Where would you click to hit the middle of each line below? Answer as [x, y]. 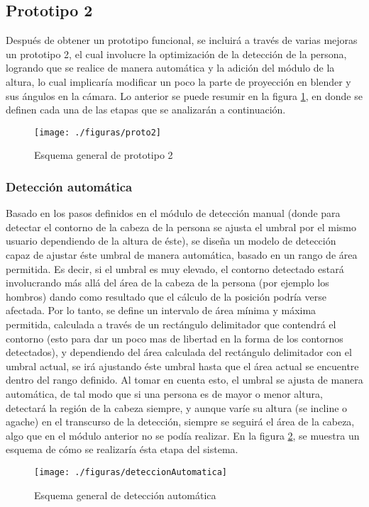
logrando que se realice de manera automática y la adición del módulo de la [170, 68]
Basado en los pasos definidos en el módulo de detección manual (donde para [173, 213]
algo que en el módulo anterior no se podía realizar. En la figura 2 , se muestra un [183, 435]
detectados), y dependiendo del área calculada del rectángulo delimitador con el [179, 352]
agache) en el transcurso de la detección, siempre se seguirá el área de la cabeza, [180, 422]
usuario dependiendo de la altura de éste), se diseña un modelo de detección [171, 241]
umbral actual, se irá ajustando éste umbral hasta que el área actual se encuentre [182, 366]
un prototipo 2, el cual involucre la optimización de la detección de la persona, [176, 54]
